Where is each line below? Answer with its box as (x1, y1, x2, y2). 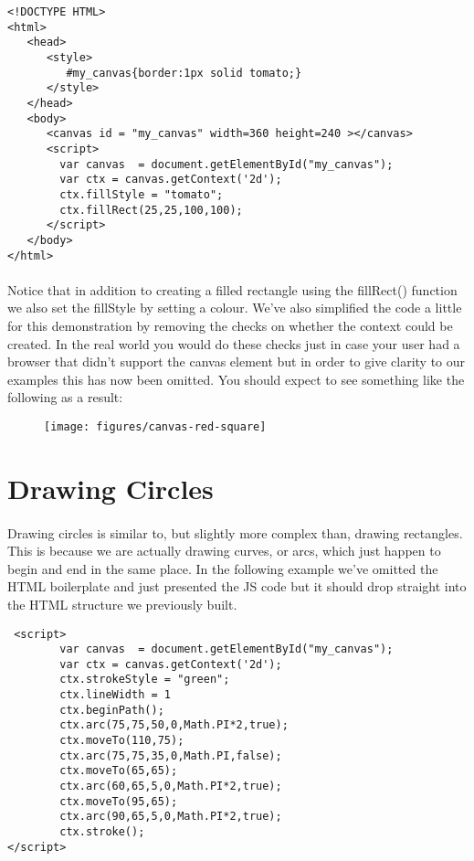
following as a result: (7, 388, 123, 407)
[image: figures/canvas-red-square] (44, 420, 267, 433)
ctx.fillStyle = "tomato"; (59, 187, 224, 201)
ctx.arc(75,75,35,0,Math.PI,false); (59, 749, 282, 762)
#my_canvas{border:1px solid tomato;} (66, 66, 302, 80)
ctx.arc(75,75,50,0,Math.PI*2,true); (59, 718, 289, 732)
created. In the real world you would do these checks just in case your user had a (7, 334, 460, 353)
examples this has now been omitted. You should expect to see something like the (7, 369, 465, 388)
